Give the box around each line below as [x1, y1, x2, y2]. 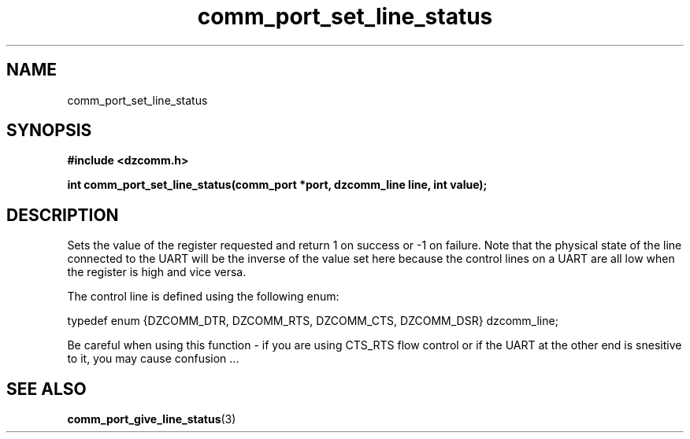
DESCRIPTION [6, 205, 119, 225]
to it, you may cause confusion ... [67, 352, 239, 366]
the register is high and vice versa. [67, 265, 247, 279]
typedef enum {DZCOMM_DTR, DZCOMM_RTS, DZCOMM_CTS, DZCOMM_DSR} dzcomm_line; [67, 314, 558, 328]
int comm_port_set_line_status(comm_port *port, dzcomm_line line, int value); [67, 178, 488, 192]
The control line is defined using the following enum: [67, 290, 339, 304]
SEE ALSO [6, 378, 87, 399]
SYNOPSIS [6, 120, 92, 141]
